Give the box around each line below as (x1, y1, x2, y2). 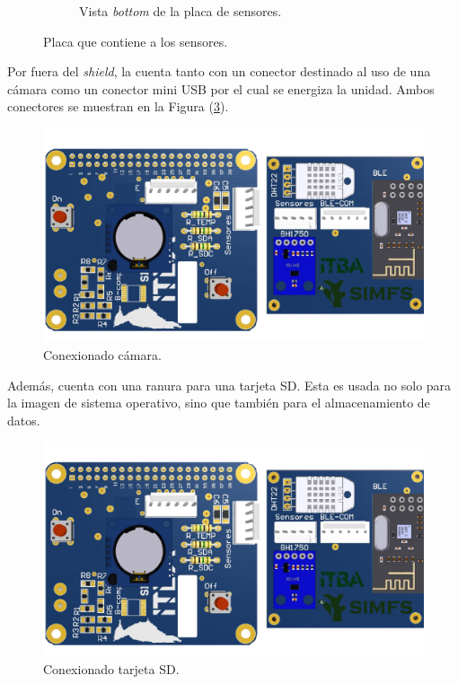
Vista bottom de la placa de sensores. (79, 2, 282, 20)
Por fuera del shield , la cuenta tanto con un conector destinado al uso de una (7, 62, 431, 81)
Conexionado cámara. (43, 346, 162, 364)
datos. (7, 410, 40, 429)
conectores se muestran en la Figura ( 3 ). (7, 97, 229, 116)
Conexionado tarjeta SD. (43, 659, 180, 678)
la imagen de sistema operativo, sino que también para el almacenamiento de (7, 393, 430, 412)
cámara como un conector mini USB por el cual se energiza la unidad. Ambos (7, 79, 435, 98)
